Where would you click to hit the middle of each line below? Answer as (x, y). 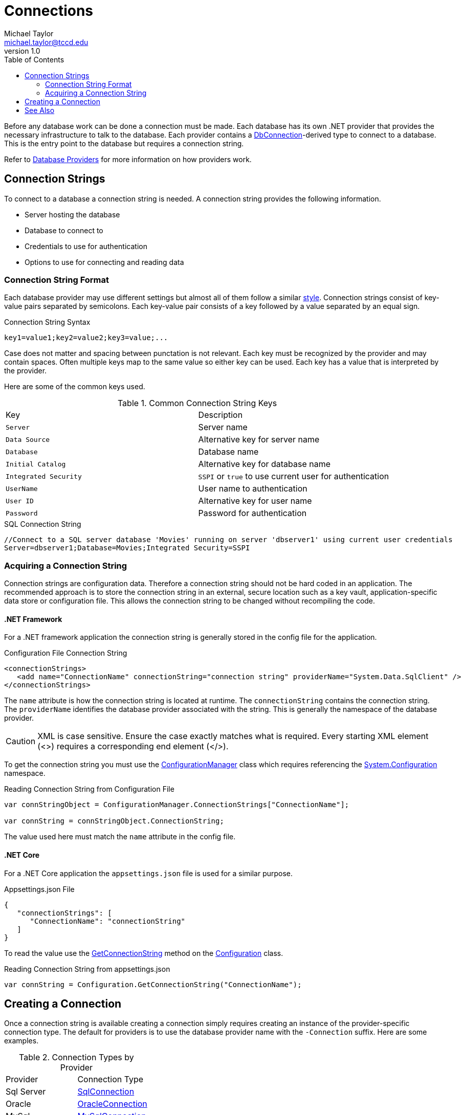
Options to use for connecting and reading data (104, 262)
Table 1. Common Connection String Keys (197, 403)
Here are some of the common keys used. (75, 387)
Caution (21, 741)
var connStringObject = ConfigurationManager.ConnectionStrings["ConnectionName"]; (177, 805)
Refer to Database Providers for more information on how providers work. (128, 159)
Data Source (28, 439)
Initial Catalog (36, 464)
